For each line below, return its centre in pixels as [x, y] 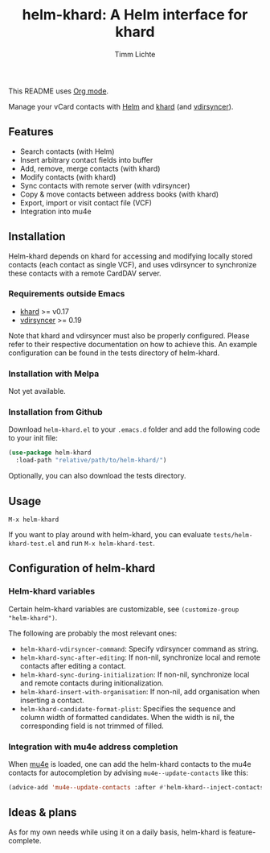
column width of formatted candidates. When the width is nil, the [127, 717]
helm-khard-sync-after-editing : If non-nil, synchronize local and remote [140, 657]
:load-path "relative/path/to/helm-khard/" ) [91, 461]
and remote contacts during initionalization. [92, 683]
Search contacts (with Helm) [67, 151]
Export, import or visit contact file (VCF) [86, 202]
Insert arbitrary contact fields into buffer [86, 159]
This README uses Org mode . [59, 91]
